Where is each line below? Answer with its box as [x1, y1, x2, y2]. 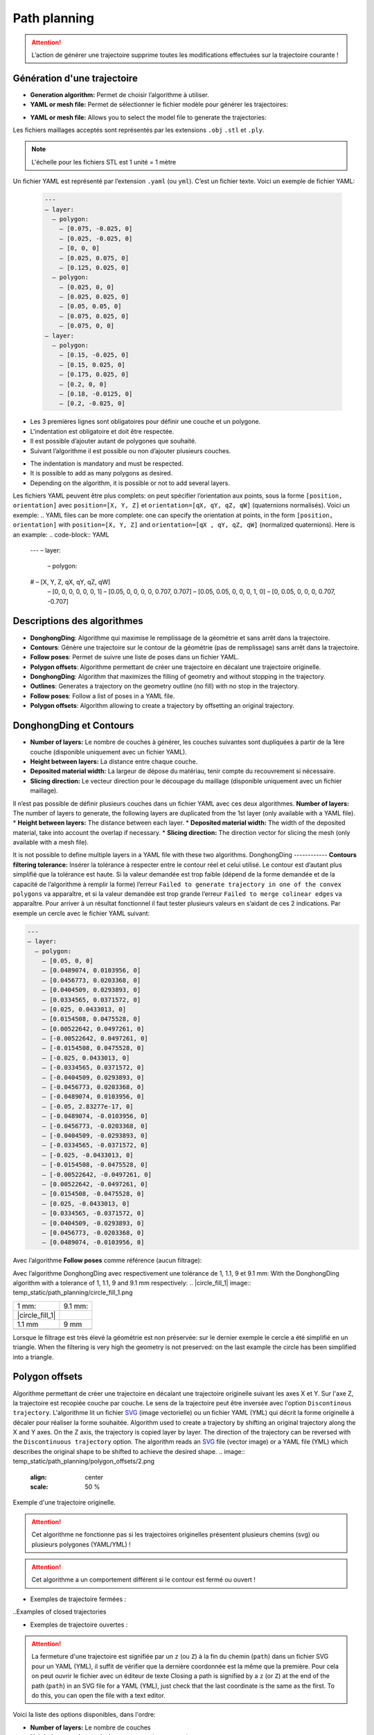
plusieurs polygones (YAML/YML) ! [31, 1540, 131, 1548]
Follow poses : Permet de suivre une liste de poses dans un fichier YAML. [30, 653, 239, 661]
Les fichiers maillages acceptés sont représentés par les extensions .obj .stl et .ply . [12, 126, 265, 135]
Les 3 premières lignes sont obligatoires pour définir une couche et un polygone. [30, 417, 261, 426]
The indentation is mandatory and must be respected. [30, 459, 184, 468]
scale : [30, 1482, 48, 1491]
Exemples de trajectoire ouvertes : [30, 1620, 128, 1629]
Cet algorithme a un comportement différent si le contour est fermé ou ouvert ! [31, 1575, 256, 1584]
